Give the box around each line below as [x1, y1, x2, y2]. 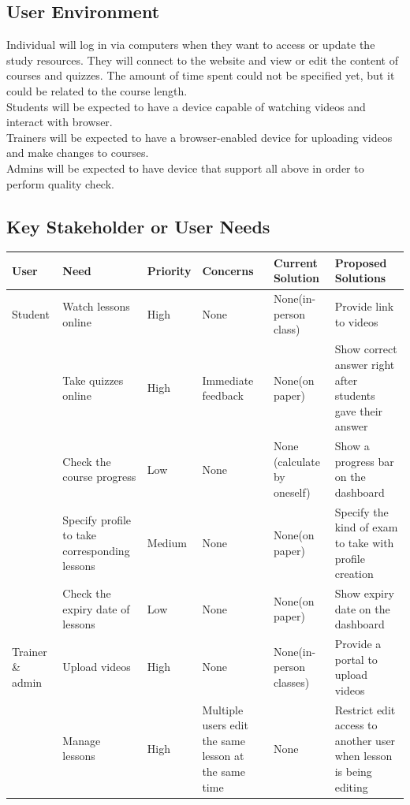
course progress [62, 468, 136, 485]
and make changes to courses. [6, 144, 149, 161]
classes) [273, 673, 310, 690]
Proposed [334, 254, 387, 270]
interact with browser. [6, 114, 113, 130]
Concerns [202, 262, 254, 278]
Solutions [334, 270, 386, 286]
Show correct [334, 341, 397, 357]
